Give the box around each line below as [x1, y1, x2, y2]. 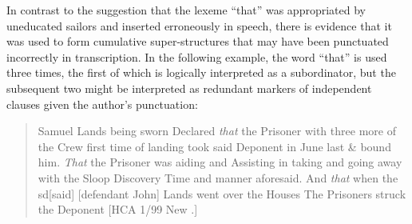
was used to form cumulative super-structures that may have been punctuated [6, 33, 389, 50]
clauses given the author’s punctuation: [6, 95, 198, 112]
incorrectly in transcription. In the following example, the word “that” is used [6, 48, 387, 65]
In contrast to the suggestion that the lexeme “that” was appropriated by [6, 2, 366, 18]
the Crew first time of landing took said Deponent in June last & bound [38, 138, 391, 154]
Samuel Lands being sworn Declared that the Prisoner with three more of [38, 122, 396, 139]
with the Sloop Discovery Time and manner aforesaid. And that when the [38, 169, 398, 186]
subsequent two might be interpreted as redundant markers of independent [6, 79, 372, 96]
